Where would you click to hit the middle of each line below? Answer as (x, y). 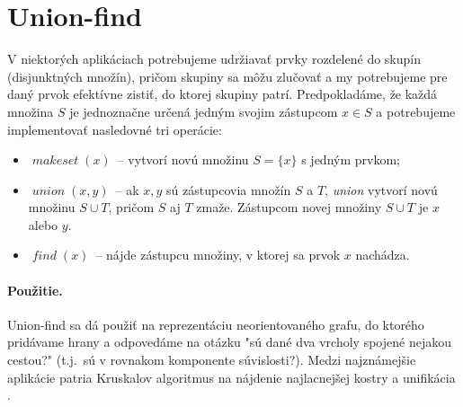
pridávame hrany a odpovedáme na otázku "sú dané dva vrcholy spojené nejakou (229, 342)
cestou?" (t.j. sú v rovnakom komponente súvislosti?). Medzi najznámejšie (212, 360)
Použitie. (35, 290)
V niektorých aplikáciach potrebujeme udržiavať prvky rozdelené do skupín (214, 59)
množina (31, 111)
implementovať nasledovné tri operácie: (115, 129)
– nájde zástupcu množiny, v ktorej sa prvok (218, 255)
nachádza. (383, 255)
